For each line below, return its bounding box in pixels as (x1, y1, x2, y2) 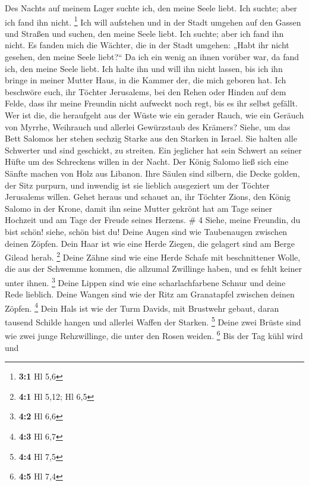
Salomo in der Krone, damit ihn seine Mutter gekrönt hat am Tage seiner (5, 202, 272, 214)
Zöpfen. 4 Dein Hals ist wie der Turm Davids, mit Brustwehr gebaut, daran (5, 300, 279, 314)
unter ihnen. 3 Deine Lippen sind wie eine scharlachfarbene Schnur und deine (5, 274, 286, 289)
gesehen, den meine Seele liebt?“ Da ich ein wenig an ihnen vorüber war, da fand (5, 51, 299, 63)
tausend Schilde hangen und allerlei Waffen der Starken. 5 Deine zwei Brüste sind (5, 314, 301, 328)
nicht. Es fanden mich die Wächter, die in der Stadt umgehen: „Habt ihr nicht (5, 39, 289, 51)
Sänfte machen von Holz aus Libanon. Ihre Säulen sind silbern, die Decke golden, (5, 167, 300, 179)
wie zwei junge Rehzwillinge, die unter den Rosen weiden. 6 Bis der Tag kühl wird (5, 328, 303, 341)
